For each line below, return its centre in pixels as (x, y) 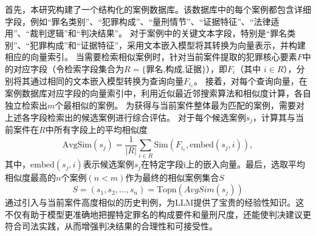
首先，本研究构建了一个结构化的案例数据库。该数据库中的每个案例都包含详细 (158, 9)
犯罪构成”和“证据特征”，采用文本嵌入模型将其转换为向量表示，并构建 (168, 45)
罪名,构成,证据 (174, 69)
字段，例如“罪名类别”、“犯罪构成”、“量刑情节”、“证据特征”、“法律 (138, 21)
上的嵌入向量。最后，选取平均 (245, 164)
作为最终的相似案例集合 (172, 177)
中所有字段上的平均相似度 (96, 130)
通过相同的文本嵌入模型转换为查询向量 (107, 80)
